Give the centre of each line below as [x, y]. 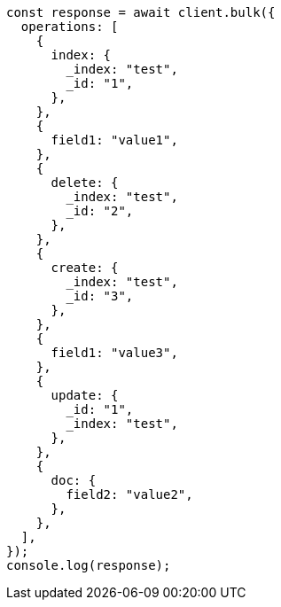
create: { [85, 268]
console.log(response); [89, 565]
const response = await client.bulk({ [141, 12]
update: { [85, 395]
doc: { [74, 480]
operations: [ [70, 27]
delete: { [85, 183]
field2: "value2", [129, 494]
